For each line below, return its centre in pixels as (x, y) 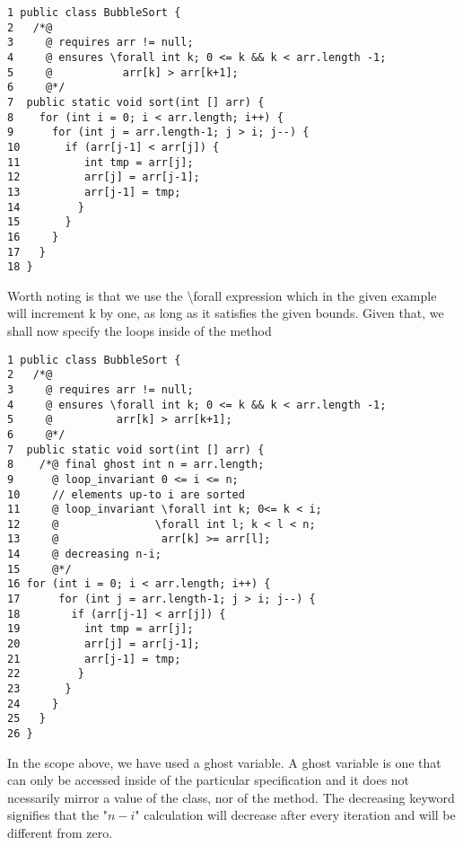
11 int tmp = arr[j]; (100, 162)
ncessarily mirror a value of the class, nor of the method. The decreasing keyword (231, 797)
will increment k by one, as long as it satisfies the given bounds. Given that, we (226, 313)
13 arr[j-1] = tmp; (94, 192)
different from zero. (60, 833)
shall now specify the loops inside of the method (140, 330)
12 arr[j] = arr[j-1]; (104, 177)
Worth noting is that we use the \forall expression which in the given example (222, 295)
